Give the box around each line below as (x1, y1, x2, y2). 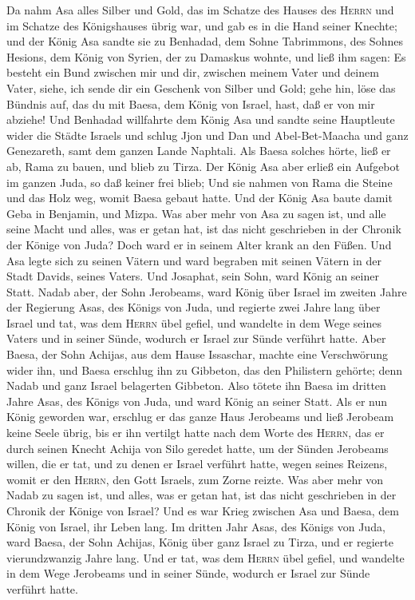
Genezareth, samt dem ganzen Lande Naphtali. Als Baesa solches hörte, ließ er (6, 142, 391, 159)
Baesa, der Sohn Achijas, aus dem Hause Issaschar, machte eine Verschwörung (6, 346, 389, 363)
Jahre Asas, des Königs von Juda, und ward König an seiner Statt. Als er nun (6, 392, 388, 409)
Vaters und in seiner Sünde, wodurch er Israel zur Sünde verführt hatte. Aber (6, 330, 386, 347)
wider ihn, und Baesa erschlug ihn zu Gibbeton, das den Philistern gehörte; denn (6, 361, 403, 378)
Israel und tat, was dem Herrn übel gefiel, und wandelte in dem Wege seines (6, 314, 381, 331)
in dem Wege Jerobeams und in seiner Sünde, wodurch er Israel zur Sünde (6, 565, 370, 582)
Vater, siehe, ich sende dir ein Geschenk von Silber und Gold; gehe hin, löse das (6, 79, 396, 96)
